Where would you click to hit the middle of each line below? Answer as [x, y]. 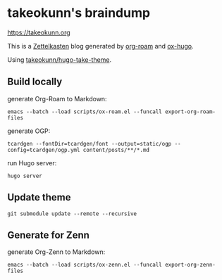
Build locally [35, 82]
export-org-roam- [190, 112]
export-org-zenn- [190, 265]
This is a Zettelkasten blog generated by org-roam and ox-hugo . [100, 46]
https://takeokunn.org [39, 32]
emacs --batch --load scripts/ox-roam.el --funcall [85, 112]
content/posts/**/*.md [116, 150]
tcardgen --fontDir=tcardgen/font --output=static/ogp [90, 144]
